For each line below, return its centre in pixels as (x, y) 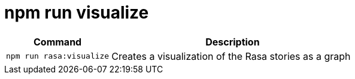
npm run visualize (77, 13)
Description (233, 42)
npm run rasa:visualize (58, 56)
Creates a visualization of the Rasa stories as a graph (231, 56)
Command (58, 42)
